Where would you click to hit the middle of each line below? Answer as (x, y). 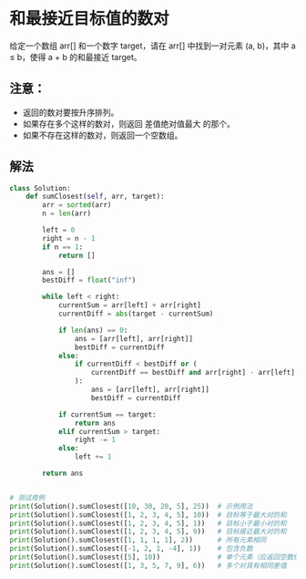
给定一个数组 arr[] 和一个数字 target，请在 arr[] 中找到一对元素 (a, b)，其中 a (153, 46)
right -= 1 (95, 440)
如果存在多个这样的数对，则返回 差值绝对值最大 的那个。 (128, 123)
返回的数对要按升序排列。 (71, 112)
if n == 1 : (63, 247)
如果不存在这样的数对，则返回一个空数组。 (102, 135)
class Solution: (40, 188)
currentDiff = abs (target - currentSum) (136, 314)
